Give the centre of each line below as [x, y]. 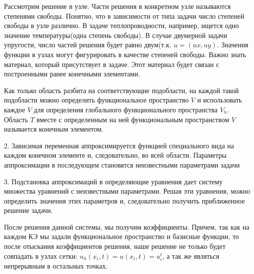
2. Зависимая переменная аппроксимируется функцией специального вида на [119, 145]
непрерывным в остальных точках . [56, 265]
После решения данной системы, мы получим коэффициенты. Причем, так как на [127, 226]
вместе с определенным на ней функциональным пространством [133, 119]
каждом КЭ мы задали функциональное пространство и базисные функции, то [122, 236]
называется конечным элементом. [54, 129]
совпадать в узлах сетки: [41, 256]
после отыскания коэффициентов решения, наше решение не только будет [115, 246]
